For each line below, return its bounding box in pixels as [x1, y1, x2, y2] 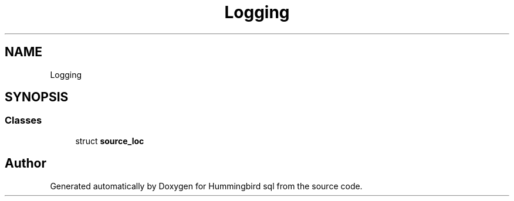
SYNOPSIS [5, 90, 69, 105]
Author [5, 156, 46, 171]
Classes [5, 114, 42, 127]
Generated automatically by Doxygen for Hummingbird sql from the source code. [50, 180, 363, 191]
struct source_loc [75, 135, 144, 146]
